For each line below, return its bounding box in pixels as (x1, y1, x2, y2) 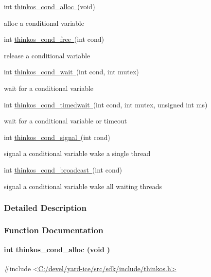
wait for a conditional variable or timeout (4, 116, 127, 126)
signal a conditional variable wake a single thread (4, 148, 151, 158)
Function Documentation (4, 224, 104, 236)
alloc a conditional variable (4, 17, 84, 28)
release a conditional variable (4, 50, 90, 60)
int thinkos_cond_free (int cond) (4, 34, 104, 44)
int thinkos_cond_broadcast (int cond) (4, 164, 122, 174)
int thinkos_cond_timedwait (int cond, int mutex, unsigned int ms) (4, 99, 208, 109)
